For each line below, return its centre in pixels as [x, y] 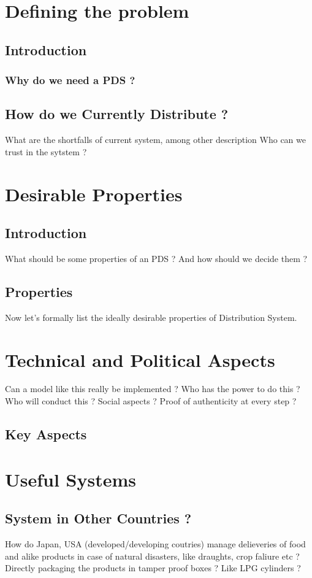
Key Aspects [46, 434]
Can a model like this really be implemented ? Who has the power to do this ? [153, 389]
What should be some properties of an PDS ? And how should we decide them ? [156, 258]
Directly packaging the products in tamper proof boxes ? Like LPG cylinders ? [153, 568]
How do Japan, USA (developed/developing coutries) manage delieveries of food [155, 544]
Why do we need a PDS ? [70, 80]
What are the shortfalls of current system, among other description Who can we [155, 140]
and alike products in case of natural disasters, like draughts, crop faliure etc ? [152, 556]
